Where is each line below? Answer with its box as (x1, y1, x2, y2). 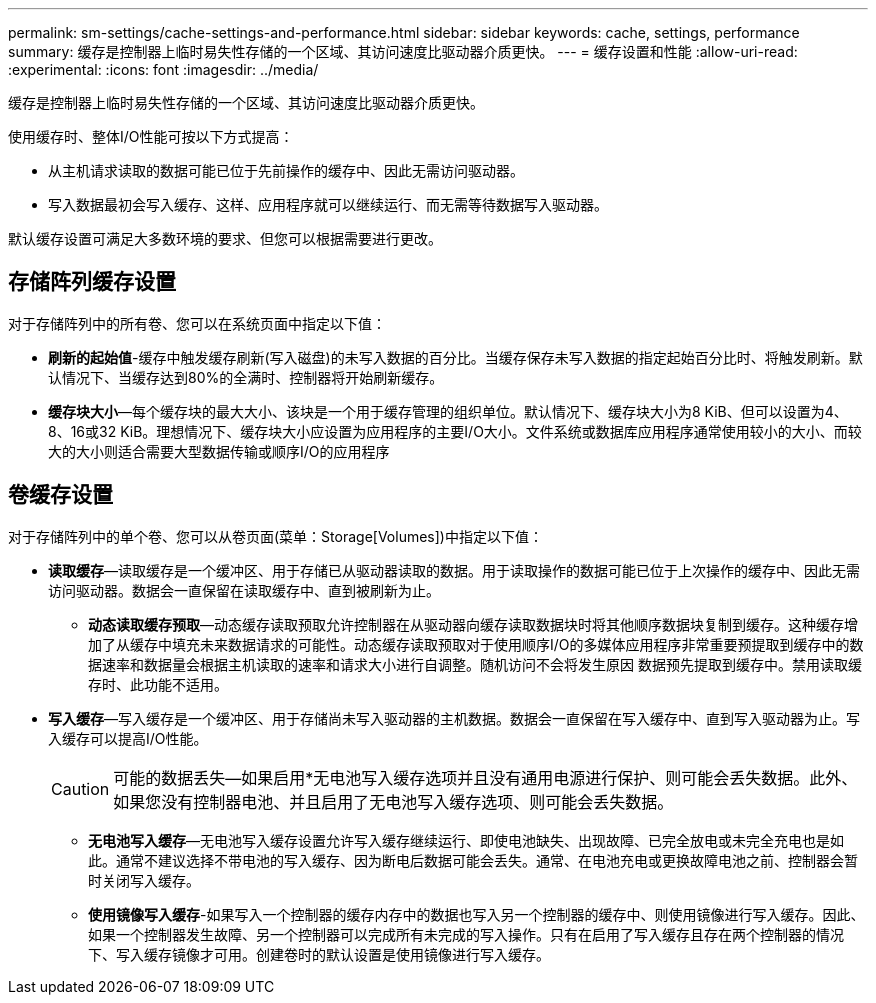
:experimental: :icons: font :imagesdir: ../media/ (8, 61, 319, 78)
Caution (51, 778, 110, 799)
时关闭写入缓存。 (88, 871, 200, 889)
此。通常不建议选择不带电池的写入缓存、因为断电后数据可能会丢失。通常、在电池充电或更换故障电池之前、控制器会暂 (88, 851, 858, 869)
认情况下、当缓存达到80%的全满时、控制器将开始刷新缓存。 (48, 368, 444, 386)
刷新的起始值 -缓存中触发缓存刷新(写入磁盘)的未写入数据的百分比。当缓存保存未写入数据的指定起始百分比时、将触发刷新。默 (48, 348, 863, 366)
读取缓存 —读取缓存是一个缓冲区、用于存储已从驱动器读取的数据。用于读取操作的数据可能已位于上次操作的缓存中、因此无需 (48, 561, 860, 579)
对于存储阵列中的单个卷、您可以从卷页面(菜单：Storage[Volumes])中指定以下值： (8, 527, 543, 545)
